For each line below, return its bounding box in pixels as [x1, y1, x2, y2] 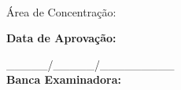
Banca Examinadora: [6, 71, 122, 88]
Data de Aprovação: [6, 30, 116, 46]
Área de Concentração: [6, 3, 116, 20]
